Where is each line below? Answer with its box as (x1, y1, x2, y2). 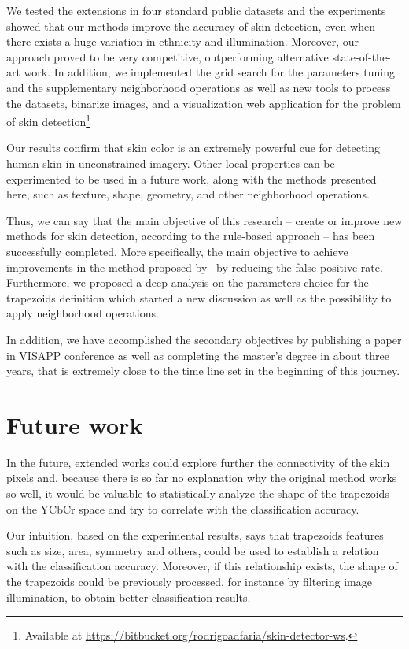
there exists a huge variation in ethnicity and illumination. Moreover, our (6, 33, 359, 50)
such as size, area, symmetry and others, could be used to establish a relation (6, 542, 379, 558)
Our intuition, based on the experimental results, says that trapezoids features (6, 527, 384, 543)
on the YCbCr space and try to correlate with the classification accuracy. (6, 500, 359, 517)
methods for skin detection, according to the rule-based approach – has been (6, 228, 375, 244)
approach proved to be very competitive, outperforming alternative (6, 48, 329, 65)
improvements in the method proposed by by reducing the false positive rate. (6, 258, 383, 275)
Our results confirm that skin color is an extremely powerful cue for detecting (6, 139, 381, 156)
